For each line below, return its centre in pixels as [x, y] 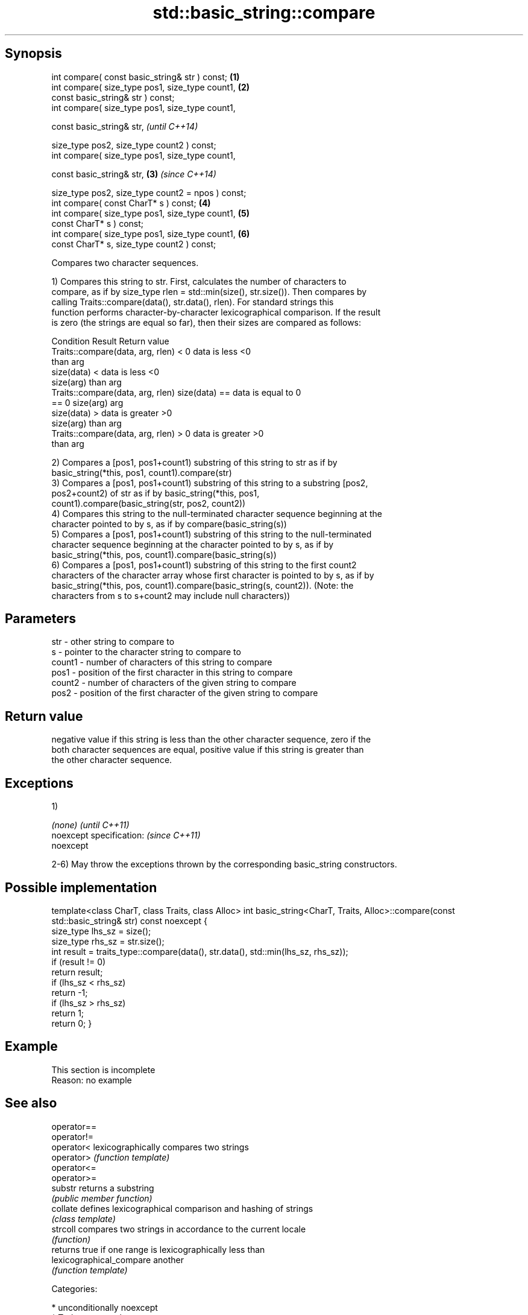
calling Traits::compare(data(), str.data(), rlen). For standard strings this [193, 302]
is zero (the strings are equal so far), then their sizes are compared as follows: [206, 322]
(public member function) [102, 1198]
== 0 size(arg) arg [87, 402]
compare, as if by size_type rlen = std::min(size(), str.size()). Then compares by [209, 291]
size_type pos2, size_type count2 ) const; [134, 145]
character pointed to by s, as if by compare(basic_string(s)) [169, 524]
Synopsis [33, 54]
